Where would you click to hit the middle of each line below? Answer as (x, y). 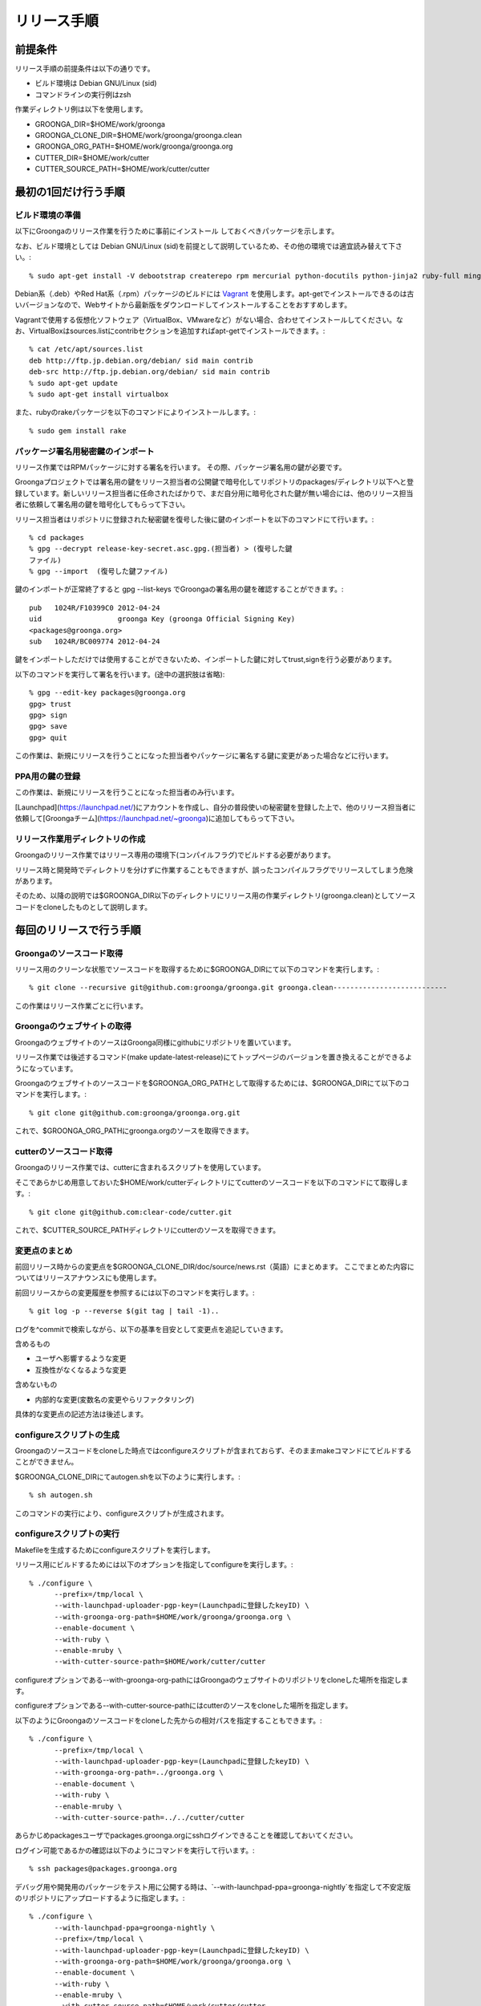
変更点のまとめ (44, 1250)
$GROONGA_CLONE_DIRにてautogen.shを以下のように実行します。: (127, 1476)
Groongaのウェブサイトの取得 (73, 1026)
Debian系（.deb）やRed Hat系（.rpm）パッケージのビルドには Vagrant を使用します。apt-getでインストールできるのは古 (214, 294)
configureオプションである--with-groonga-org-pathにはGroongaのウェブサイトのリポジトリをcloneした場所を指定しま (212, 1679)
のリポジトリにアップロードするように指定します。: (100, 1898)
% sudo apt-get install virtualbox (99, 394)
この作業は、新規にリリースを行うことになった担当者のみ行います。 (127, 792)
